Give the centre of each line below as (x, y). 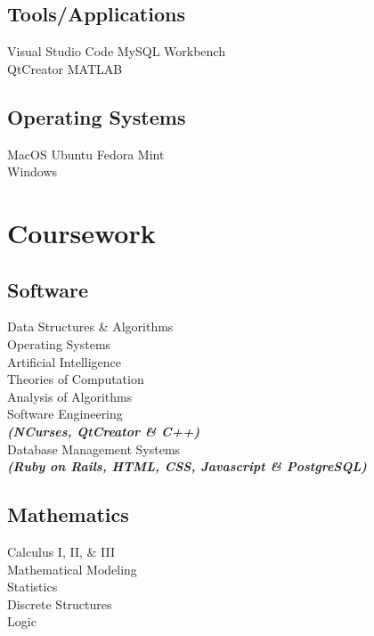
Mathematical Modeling (72, 569)
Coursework (81, 232)
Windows (33, 171)
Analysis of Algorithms (70, 396)
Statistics (33, 587)
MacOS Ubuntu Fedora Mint (86, 154)
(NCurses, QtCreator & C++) (104, 431)
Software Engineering (65, 414)
